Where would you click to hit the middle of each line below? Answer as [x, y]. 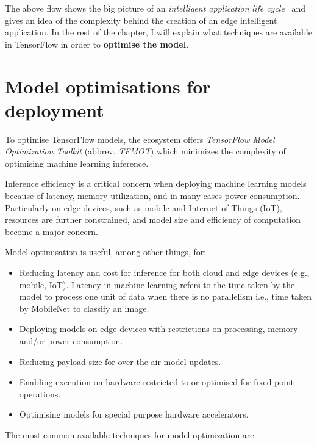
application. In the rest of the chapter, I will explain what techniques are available [158, 32]
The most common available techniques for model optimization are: [131, 434]
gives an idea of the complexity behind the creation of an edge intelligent [141, 20]
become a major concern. [52, 231]
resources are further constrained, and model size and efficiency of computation [153, 219]
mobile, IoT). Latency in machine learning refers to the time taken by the [157, 284]
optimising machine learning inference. [77, 163]
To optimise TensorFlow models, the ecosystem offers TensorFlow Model [140, 139]
